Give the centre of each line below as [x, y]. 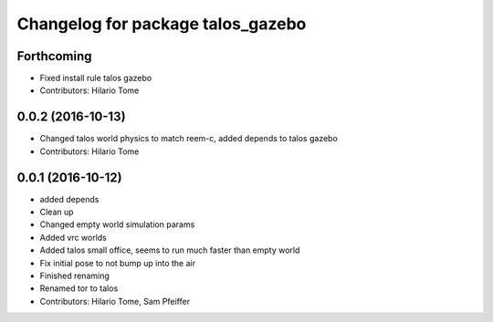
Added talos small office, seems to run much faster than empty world [170, 250]
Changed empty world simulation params [117, 224]
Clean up [57, 212]
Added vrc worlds [73, 237]
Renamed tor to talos [79, 288]
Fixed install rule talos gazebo [96, 78]
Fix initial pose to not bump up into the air [118, 263]
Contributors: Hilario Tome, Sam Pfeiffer [115, 301]
